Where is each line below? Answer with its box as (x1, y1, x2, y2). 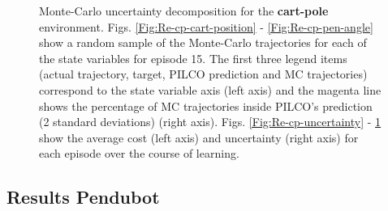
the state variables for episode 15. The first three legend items (39, 49, 347, 66)
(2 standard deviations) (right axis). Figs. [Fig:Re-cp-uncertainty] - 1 (39, 113, 382, 130)
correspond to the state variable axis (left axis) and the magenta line (39, 81, 382, 98)
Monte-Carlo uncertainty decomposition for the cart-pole (39, 2, 329, 19)
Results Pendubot (6, 184, 160, 209)
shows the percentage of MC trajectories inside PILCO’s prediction (39, 97, 373, 114)
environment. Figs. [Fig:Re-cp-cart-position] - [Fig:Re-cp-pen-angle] (39, 18, 373, 35)
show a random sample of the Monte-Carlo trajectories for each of (39, 34, 367, 51)
